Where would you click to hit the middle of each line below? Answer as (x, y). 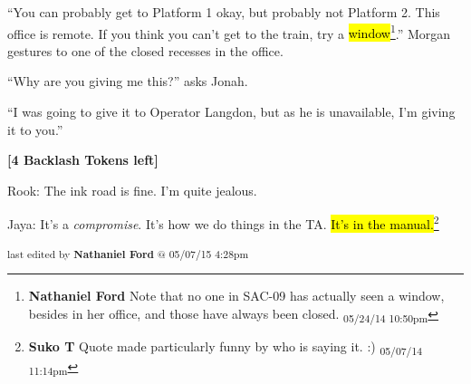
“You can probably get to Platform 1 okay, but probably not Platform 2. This (224, 12)
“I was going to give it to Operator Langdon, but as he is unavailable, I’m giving (231, 112)
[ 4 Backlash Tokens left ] (83, 160)
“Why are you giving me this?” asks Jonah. (128, 81)
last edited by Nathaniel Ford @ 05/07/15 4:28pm (128, 253)
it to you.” (35, 129)
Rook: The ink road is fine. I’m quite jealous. (132, 190)
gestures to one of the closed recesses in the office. (145, 50)
